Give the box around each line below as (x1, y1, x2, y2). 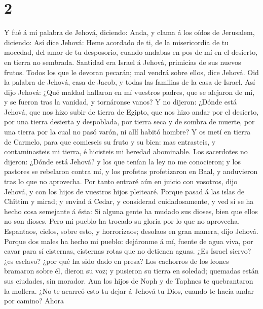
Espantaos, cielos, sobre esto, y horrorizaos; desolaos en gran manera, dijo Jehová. (4, 226, 258, 236)
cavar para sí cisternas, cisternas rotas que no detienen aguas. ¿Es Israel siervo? (4, 246, 251, 256)
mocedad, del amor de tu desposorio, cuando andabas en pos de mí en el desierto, (4, 47, 258, 57)
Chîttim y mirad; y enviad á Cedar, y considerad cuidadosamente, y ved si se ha (4, 196, 254, 207)
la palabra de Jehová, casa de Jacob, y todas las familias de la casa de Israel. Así (4, 77, 255, 87)
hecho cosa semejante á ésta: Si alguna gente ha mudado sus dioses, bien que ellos (4, 205, 258, 216)
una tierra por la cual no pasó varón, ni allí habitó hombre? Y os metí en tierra (4, 126, 251, 137)
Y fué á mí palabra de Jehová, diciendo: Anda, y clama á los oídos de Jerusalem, (4, 27, 255, 38)
